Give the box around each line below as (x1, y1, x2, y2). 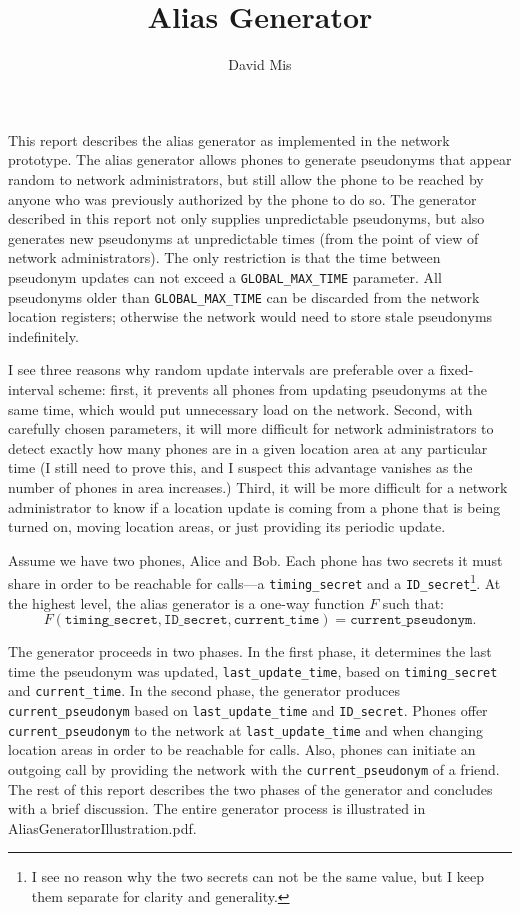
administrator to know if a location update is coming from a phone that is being (8, 496, 501, 517)
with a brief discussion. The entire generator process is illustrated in (8, 798, 426, 819)
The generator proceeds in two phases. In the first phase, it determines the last (8, 641, 492, 662)
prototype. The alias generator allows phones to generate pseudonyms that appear (8, 149, 512, 170)
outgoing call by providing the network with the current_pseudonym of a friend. (8, 759, 500, 780)
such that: (382, 592, 444, 613)
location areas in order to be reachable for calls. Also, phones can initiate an (8, 739, 476, 760)
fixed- (439, 359, 474, 380)
